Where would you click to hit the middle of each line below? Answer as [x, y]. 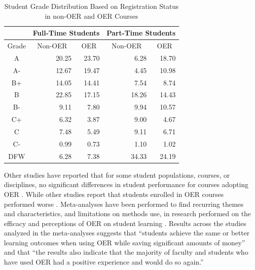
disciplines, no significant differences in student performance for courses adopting [126, 184]
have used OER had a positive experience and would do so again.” [104, 262]
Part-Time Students [141, 33]
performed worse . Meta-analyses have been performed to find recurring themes [124, 204]
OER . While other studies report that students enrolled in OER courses [114, 194]
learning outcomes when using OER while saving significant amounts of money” [125, 242]
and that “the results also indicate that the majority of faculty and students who [126, 252]
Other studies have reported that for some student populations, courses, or [117, 174]
